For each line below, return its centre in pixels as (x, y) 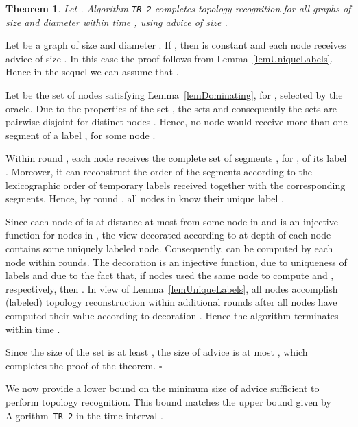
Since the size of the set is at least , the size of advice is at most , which (157, 352)
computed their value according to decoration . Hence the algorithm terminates (172, 315)
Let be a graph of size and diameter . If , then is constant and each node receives (176, 45)
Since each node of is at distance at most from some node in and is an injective (172, 221)
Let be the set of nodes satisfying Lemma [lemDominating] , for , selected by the (174, 95)
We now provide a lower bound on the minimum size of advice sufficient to (163, 388)
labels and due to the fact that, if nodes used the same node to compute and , (170, 275)
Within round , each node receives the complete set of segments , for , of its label (176, 158)
